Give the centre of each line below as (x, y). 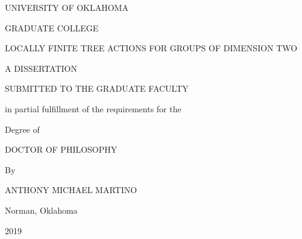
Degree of (22, 129)
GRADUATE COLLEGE (52, 27)
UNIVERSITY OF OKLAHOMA (67, 7)
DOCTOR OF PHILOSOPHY (61, 149)
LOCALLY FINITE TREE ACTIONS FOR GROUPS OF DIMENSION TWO (151, 48)
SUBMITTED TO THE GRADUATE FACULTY (97, 88)
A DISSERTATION (41, 68)
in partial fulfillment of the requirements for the (93, 108)
